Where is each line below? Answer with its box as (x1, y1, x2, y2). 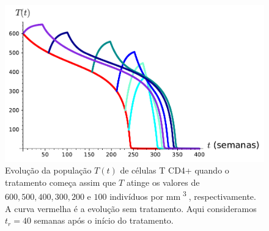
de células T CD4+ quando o (120, 164, 229, 177)
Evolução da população (5, 164, 92, 177)
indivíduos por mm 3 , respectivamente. (109, 188, 256, 202)
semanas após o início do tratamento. (34, 214, 174, 227)
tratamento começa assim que (5, 175, 116, 188)
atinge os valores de (126, 175, 200, 188)
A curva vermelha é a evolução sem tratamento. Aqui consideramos (5, 202, 257, 215)
